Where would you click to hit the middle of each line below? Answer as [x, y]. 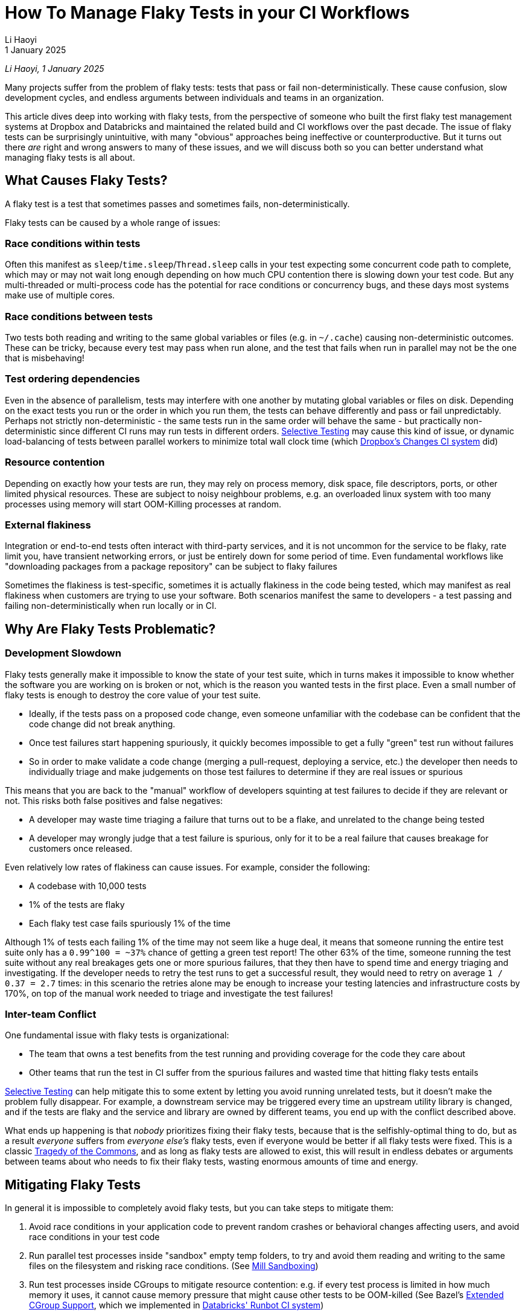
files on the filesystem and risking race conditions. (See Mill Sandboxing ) [174, 1266]
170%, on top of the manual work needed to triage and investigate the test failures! [169, 993]
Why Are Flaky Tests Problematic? [110, 629]
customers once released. [81, 848]
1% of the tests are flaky [77, 904]
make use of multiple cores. [60, 295]
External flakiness [48, 525]
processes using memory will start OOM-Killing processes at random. [143, 504]
